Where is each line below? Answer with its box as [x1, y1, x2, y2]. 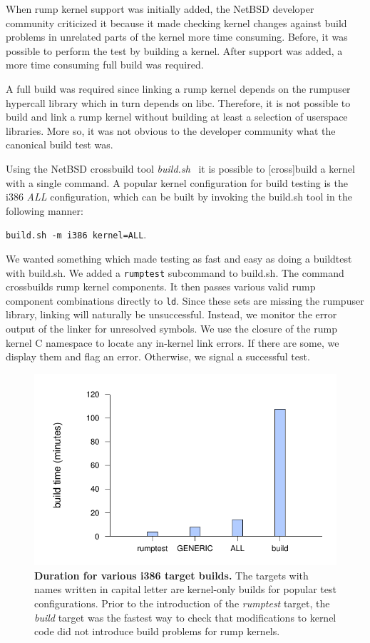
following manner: [6, 203, 83, 218]
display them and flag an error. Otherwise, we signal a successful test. [6, 349, 310, 364]
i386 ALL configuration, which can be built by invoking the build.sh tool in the [6, 189, 352, 204]
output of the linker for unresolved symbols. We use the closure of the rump [6, 321, 337, 336]
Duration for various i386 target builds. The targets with [34, 567, 309, 582]
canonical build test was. [6, 137, 113, 152]
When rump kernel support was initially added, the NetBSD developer [6, 1, 314, 16]
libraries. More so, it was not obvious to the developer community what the [6, 123, 336, 138]
